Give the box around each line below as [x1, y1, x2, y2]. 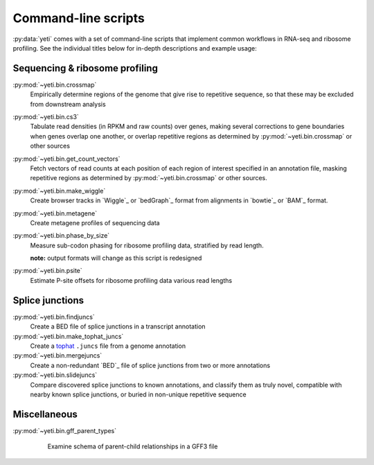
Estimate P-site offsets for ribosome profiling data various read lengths [30, 276, 232, 284]
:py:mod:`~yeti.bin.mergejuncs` [12, 351, 103, 360]
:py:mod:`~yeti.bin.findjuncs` [12, 313, 95, 321]
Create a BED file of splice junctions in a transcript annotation [30, 322, 206, 331]
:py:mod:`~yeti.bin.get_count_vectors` [12, 155, 121, 163]
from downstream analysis [30, 100, 107, 108]
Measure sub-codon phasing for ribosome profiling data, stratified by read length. [30, 241, 264, 249]
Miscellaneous [12, 408, 78, 420]
